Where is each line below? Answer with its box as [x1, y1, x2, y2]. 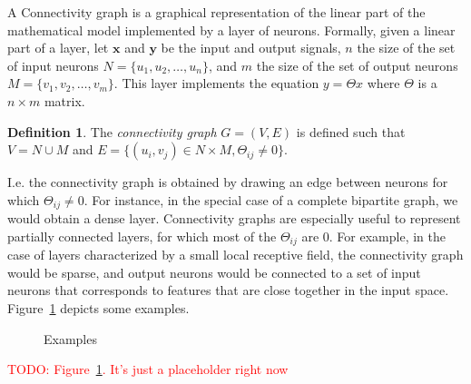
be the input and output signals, [161, 38, 341, 57]
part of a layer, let [7, 38, 109, 57]
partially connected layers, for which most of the [7, 226, 277, 245]
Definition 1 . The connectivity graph [7, 122, 217, 141]
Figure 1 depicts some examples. [7, 299, 190, 318]
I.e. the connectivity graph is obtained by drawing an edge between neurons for [7, 172, 448, 192]
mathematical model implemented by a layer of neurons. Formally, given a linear [7, 20, 456, 39]
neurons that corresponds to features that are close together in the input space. [7, 281, 449, 300]
